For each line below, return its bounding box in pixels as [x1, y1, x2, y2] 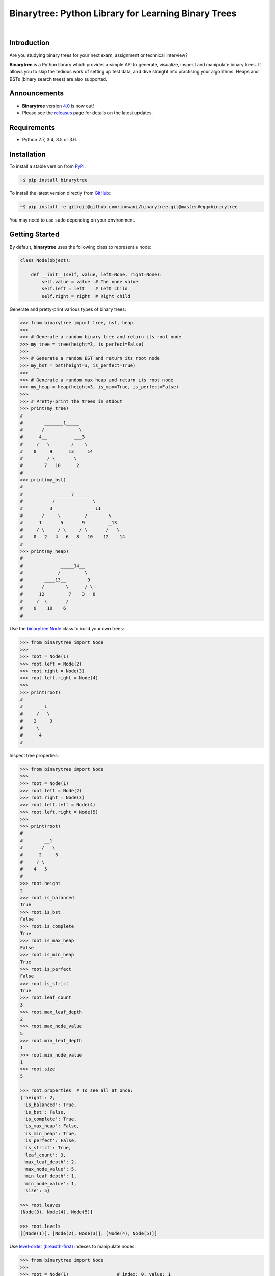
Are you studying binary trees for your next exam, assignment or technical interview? [9, 52, 188, 58]
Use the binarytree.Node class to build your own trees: [9, 626, 124, 632]
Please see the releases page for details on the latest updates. [22, 110, 153, 116]
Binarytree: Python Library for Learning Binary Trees [9, 8, 237, 19]
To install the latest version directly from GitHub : [9, 190, 111, 196]
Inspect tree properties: [9, 752, 59, 758]
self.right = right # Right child [41, 293, 131, 299]
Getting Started [9, 230, 60, 239]
